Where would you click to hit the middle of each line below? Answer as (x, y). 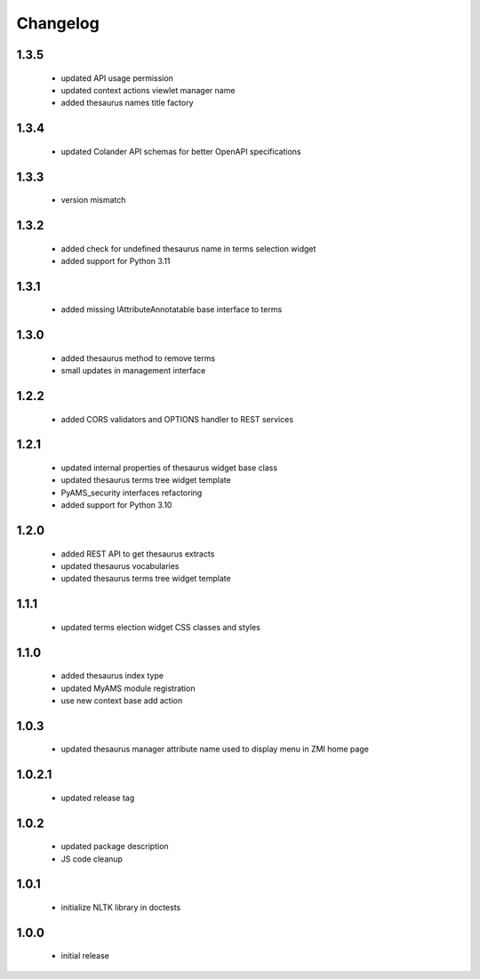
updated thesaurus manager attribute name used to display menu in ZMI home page (215, 749)
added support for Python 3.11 (116, 261)
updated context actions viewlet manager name (148, 90)
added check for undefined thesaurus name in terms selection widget (188, 248)
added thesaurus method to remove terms (138, 358)
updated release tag (98, 798)
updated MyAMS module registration (128, 688)
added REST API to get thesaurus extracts (138, 554)
